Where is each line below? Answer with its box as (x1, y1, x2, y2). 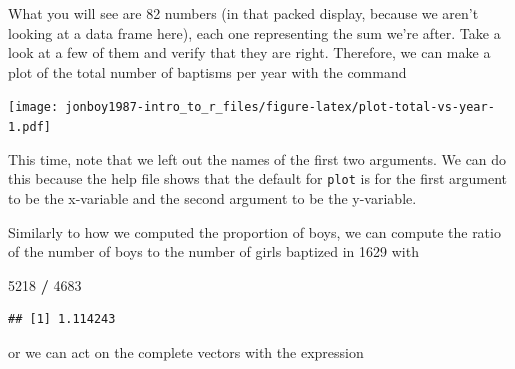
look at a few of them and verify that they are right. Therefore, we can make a (8, 42, 491, 63)
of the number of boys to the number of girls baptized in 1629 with (8, 241, 419, 262)
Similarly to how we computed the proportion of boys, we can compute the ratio (8, 221, 501, 242)
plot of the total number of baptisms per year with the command (8, 61, 407, 82)
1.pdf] (8, 120, 51, 135)
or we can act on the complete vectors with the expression (8, 341, 364, 362)
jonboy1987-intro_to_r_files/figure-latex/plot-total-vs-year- (65, 100, 495, 115)
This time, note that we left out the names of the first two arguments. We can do (8, 148, 507, 169)
